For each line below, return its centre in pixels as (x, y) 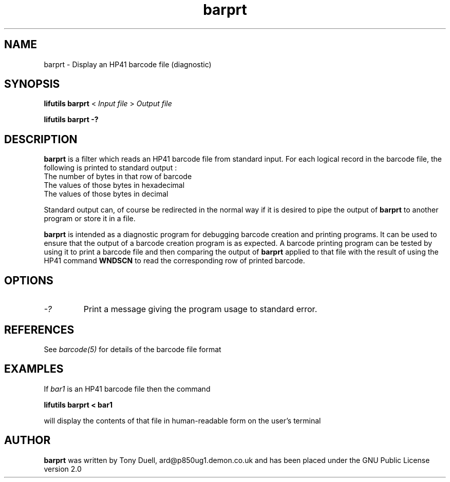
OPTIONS (29, 280)
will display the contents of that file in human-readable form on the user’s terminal (182, 420)
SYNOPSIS (32, 84)
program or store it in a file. (90, 219)
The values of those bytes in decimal (106, 194)
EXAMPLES (34, 369)
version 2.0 (63, 469)
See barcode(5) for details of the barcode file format (133, 349)
